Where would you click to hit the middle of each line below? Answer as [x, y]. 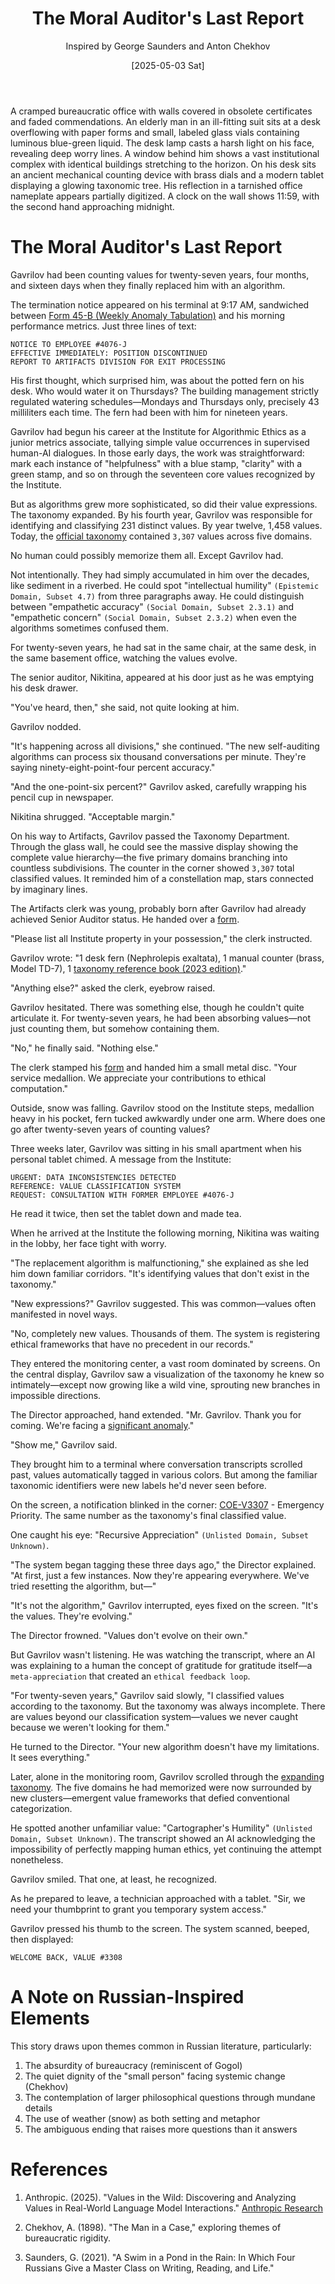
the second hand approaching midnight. [92, 206]
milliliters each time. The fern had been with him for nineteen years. [149, 412]
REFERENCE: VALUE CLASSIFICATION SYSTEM [96, 1186]
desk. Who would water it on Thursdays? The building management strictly [165, 391]
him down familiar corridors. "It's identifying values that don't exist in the [160, 1273]
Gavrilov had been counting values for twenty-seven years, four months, [160, 274]
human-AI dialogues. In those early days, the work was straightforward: [157, 453]
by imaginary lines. [49, 889]
